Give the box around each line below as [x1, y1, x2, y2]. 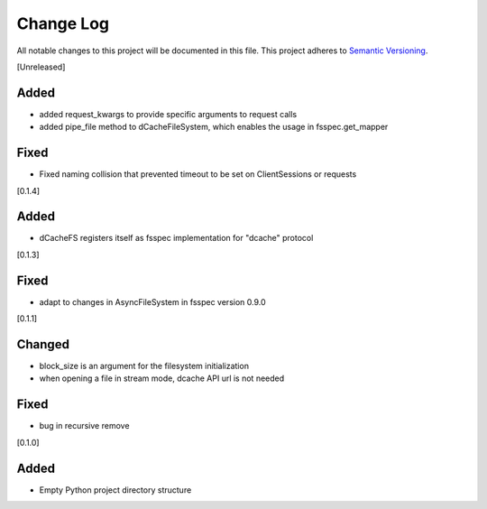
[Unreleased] [16, 61, 66, 72]
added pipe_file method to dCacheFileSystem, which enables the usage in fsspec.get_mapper [39, 122, 389, 133]
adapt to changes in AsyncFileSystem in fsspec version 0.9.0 [39, 296, 266, 307]
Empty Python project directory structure [39, 484, 192, 495]
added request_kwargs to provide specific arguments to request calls [39, 108, 298, 119]
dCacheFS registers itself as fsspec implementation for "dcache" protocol [39, 233, 314, 244]
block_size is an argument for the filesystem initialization [39, 361, 250, 372]
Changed [16, 337, 69, 352]
